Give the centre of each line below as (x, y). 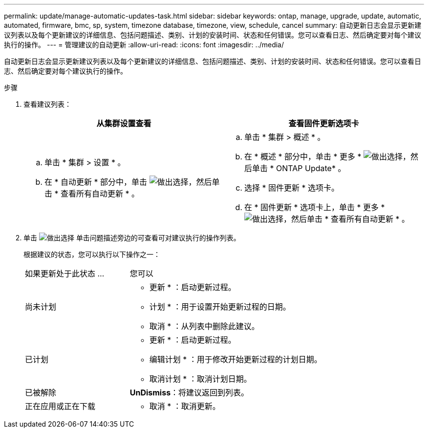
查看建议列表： (47, 104)
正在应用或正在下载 (60, 406)
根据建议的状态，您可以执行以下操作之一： (92, 254)
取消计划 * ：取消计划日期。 (200, 379)
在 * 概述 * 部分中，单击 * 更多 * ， (328, 157)
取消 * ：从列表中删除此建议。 (204, 326)
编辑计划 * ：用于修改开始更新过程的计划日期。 (235, 359)
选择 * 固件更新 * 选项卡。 (292, 188)
